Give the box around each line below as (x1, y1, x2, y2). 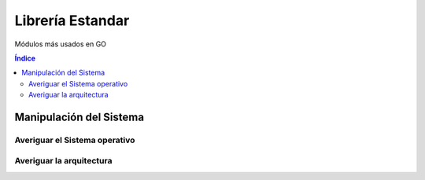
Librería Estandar (14, 12, 130, 29)
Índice (14, 53, 35, 63)
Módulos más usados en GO (14, 39, 106, 49)
